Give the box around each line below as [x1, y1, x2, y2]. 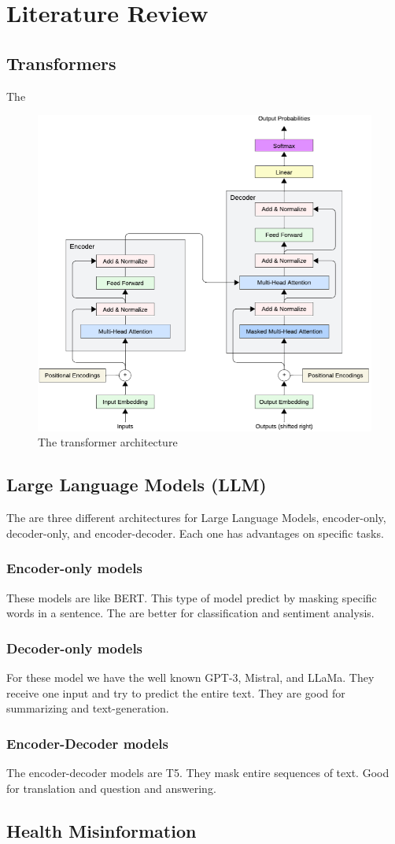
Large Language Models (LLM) [6, 472, 267, 497]
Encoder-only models [6, 558, 142, 578]
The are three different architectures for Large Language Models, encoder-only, [6, 509, 386, 526]
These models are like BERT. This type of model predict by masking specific [6, 589, 377, 605]
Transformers [6, 50, 116, 75]
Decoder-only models [6, 638, 143, 657]
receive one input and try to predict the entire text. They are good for [6, 684, 345, 701]
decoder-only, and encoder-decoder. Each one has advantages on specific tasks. [6, 524, 384, 541]
